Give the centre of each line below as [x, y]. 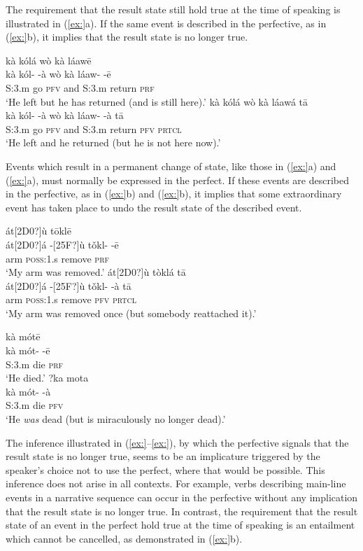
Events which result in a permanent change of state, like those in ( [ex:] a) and [171, 166]
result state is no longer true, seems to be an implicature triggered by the [163, 456]
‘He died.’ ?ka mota [47, 378]
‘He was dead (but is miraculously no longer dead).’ [116, 419]
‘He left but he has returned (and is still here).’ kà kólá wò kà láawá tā [157, 101]
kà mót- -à [28, 391]
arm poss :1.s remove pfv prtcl [71, 299]
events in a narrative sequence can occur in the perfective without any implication [182, 497]
